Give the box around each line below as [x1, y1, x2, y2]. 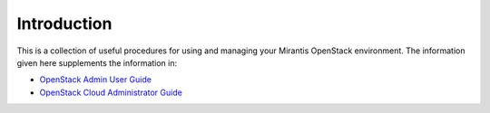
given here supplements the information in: [16, 57, 178, 68]
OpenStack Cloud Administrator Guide [39, 87, 183, 98]
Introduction [16, 14, 113, 33]
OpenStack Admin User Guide [39, 74, 152, 85]
